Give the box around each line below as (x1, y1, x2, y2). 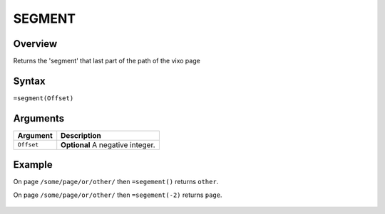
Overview (13, 38, 58, 50)
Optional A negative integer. (61, 139, 156, 149)
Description (61, 130, 101, 140)
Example (13, 159, 53, 171)
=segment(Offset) (13, 94, 74, 102)
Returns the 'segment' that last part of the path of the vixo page (13, 57, 201, 65)
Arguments (13, 112, 65, 124)
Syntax (13, 75, 46, 87)
